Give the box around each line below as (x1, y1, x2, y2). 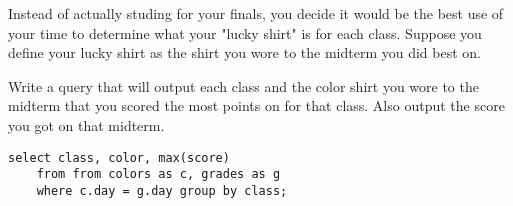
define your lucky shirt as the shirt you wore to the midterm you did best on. (8, 42, 482, 63)
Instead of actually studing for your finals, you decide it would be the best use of (8, 3, 504, 23)
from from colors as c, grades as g (36, 167, 281, 182)
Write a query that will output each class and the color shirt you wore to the (8, 75, 479, 96)
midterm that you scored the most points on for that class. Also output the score (8, 95, 505, 116)
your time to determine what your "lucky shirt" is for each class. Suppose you (8, 22, 482, 43)
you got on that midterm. (8, 114, 165, 135)
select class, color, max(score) (8, 150, 230, 165)
